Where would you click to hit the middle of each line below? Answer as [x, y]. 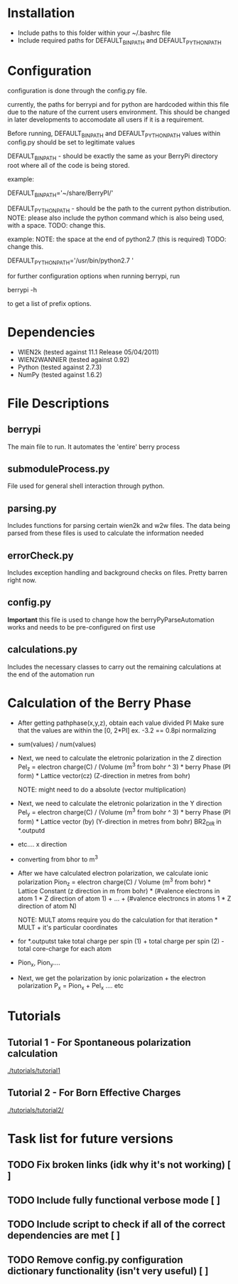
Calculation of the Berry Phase [99, 703]
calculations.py [43, 650]
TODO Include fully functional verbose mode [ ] [114, 1200]
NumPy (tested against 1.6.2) [60, 374]
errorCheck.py [40, 555]
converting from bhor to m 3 [58, 859]
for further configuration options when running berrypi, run [94, 276]
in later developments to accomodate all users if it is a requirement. [106, 120]
